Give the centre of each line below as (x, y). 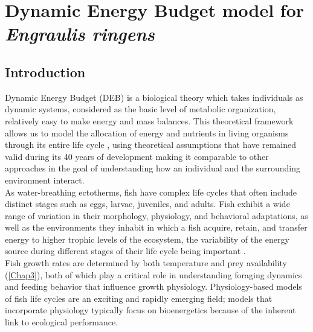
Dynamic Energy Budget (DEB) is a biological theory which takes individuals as (154, 97)
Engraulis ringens (80, 34)
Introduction (45, 72)
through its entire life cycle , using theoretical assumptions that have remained (150, 145)
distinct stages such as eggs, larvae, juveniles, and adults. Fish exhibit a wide (147, 204)
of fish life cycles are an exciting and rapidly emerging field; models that (139, 298)
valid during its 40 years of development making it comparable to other (137, 156)
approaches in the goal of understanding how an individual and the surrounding (153, 168)
